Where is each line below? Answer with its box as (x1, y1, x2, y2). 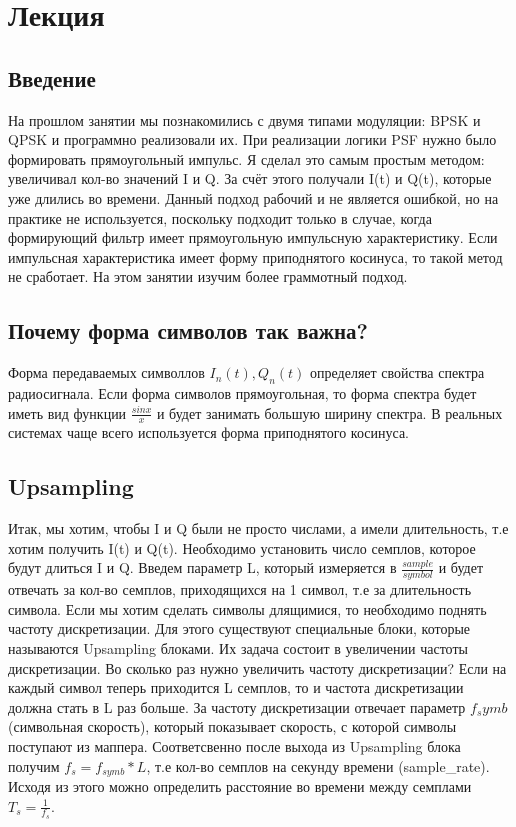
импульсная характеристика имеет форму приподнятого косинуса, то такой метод (8, 246, 503, 267)
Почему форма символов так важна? (8, 315, 368, 346)
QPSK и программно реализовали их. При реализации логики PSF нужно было (8, 129, 497, 150)
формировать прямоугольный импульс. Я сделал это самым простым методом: (8, 148, 485, 169)
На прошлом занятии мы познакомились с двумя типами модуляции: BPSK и (8, 109, 481, 130)
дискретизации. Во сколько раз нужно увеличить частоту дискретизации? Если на (8, 657, 507, 678)
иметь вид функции (8, 402, 127, 423)
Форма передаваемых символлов (8, 362, 205, 383)
